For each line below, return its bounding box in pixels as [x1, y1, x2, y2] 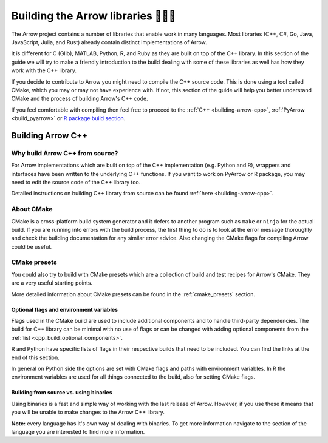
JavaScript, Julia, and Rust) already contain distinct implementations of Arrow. [11, 38, 208, 46]
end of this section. [11, 354, 60, 361]
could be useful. [11, 243, 52, 250]
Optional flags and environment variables [11, 306, 118, 313]
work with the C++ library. [11, 67, 77, 74]
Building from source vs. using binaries [11, 389, 112, 396]
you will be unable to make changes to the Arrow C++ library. [11, 408, 165, 416]
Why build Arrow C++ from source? [11, 149, 118, 157]
